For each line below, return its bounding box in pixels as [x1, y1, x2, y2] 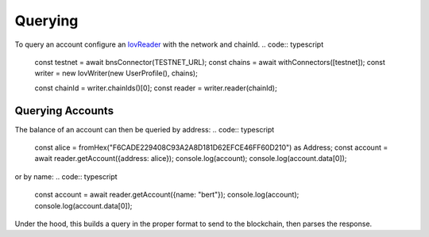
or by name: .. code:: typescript [14, 171, 118, 182]
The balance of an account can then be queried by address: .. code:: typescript [14, 124, 275, 134]
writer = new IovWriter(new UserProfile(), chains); [34, 68, 198, 78]
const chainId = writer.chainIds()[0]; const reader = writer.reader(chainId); [34, 83, 277, 93]
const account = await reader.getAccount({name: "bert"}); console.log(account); [34, 190, 300, 200]
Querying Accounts [14, 104, 114, 117]
